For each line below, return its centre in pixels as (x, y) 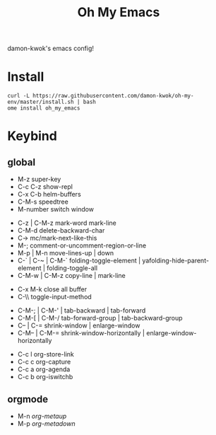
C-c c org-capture (44, 362)
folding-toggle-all (72, 268)
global (22, 162)
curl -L (19, 96)
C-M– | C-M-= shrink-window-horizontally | (81, 333)
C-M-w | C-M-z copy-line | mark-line (71, 276)
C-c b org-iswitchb (45, 377)
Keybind (32, 136)
